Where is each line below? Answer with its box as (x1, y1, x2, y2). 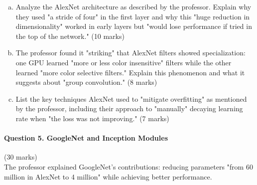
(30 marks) (4, 152, 37, 162)
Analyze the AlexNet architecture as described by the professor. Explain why (15, 1, 252, 11)
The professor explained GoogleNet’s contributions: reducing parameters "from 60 (4, 161, 253, 172)
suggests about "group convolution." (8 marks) (15, 77, 157, 87)
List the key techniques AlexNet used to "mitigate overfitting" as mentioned (15, 93, 247, 104)
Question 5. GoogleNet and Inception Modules (4, 133, 168, 143)
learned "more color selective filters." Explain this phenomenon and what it (15, 67, 245, 77)
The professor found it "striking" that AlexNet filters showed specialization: (15, 47, 246, 58)
